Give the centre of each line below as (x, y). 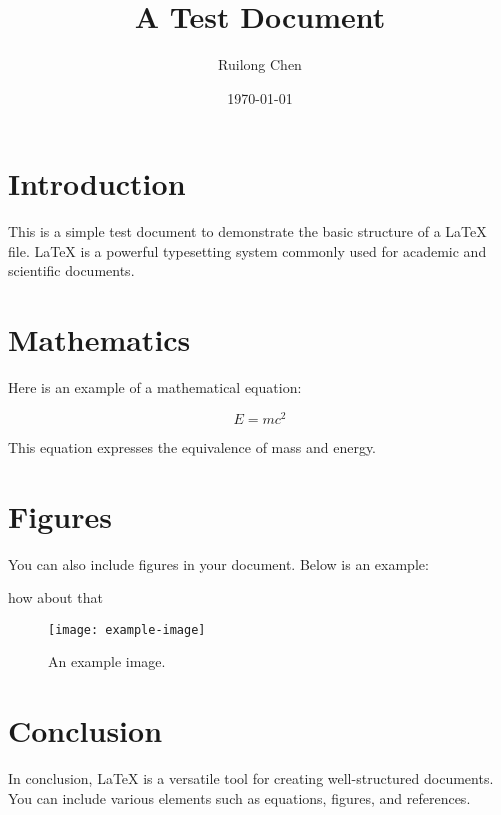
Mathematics (99, 339)
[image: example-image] (127, 629)
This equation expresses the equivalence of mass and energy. (192, 446)
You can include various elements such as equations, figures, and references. (239, 797)
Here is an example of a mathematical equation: (155, 387)
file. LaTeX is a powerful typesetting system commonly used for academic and (247, 250)
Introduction (97, 183)
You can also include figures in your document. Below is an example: (218, 563)
